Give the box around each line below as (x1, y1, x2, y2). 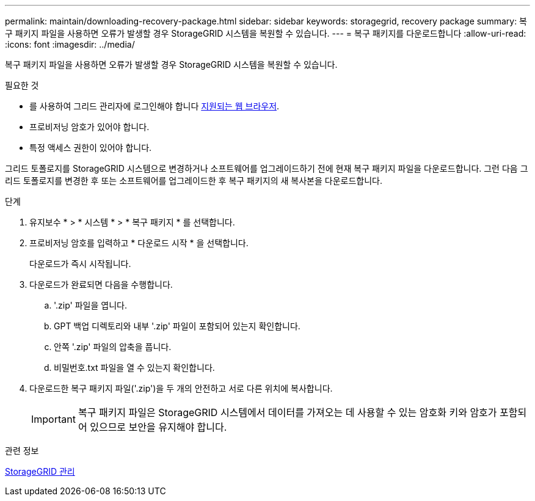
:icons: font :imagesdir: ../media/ (5, 39, 135, 49)
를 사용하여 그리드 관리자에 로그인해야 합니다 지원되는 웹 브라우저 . (29, 101, 280, 111)
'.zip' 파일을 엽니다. (54, 300, 127, 310)
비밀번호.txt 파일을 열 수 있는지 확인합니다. (54, 362, 215, 373)
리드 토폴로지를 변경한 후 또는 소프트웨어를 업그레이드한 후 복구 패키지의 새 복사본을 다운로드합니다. (5, 175, 383, 186)
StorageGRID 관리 (5, 466, 75, 477)
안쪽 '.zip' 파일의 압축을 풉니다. (54, 342, 172, 352)
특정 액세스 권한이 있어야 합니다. (29, 142, 152, 153)
